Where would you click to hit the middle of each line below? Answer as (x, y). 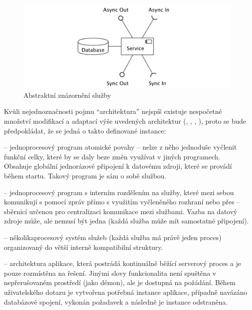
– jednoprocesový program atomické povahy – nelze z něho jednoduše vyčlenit (120, 147)
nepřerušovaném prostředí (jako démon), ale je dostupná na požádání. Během (120, 282)
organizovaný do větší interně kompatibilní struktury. (84, 247)
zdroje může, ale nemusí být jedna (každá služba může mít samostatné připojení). (126, 221)
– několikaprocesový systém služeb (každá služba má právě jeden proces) (113, 237)
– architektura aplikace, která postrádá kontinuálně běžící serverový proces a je (123, 263)
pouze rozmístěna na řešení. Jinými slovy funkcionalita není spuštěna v (110, 273)
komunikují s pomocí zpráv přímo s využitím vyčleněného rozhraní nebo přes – (122, 202)
